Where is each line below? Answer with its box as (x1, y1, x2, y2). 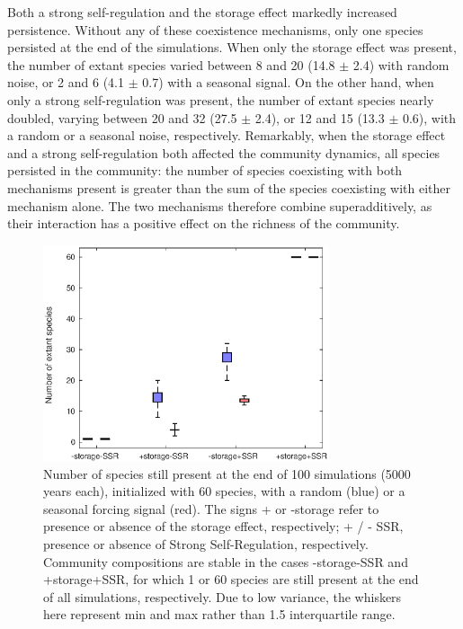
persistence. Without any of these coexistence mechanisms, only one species (7, 20, 423, 39)
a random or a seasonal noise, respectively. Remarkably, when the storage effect (7, 126, 446, 145)
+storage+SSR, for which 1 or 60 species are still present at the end (43, 570, 419, 589)
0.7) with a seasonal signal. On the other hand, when (142, 73, 434, 92)
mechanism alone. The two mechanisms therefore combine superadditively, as (7, 196, 432, 215)
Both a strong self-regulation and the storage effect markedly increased (7, 3, 397, 21)
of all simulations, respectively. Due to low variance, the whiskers (43, 587, 402, 606)
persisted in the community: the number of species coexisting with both (7, 161, 403, 180)
